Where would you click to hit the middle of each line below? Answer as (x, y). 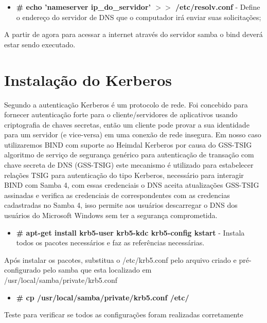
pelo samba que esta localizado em (97, 270)
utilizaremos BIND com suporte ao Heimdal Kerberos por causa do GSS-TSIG (128, 144)
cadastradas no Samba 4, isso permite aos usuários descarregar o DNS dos (121, 205)
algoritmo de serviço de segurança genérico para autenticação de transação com (129, 155)
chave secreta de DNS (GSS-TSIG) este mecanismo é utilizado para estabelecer (129, 165)
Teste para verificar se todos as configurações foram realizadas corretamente (124, 315)
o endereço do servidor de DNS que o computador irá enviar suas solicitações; (139, 17)
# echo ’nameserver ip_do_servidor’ (84, 7)
